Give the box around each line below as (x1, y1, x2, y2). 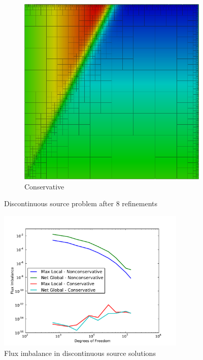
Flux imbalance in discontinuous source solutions (4, 347, 156, 358)
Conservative (24, 181, 64, 191)
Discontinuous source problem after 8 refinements (4, 198, 158, 209)
